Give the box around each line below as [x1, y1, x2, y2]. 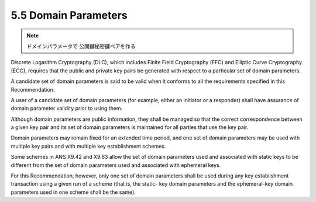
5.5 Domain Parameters [11, 9, 128, 22]
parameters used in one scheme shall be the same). [11, 189, 136, 196]
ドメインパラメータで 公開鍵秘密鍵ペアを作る [26, 43, 136, 50]
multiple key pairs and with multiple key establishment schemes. [11, 142, 166, 149]
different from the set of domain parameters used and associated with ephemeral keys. [11, 161, 221, 169]
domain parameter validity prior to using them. [11, 105, 123, 112]
